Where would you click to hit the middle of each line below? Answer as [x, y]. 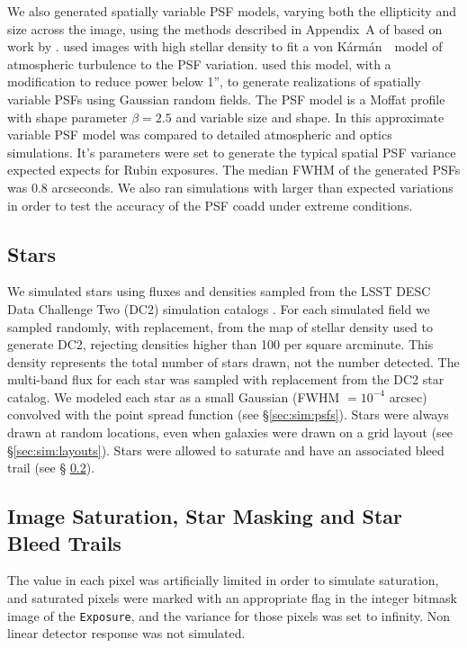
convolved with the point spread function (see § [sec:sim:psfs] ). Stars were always [228, 414]
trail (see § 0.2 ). [51, 468]
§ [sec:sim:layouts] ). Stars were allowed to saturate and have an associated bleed [226, 450]
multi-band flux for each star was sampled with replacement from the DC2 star [226, 379]
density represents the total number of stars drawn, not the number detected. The [233, 361]
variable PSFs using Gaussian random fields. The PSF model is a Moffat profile [226, 99]
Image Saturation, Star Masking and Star [205, 516]
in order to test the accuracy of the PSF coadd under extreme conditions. [210, 205]
